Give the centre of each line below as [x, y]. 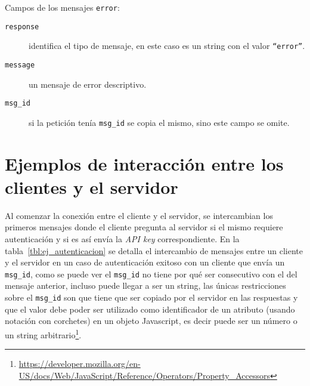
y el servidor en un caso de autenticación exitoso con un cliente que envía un [145, 262]
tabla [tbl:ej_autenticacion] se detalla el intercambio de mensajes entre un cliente [154, 250]
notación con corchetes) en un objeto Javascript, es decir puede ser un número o [151, 321]
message [20, 65]
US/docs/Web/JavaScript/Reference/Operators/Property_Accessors [145, 375]
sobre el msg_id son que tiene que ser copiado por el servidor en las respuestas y [151, 297]
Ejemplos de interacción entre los [144, 163]
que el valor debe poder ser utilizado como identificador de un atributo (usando [150, 309]
